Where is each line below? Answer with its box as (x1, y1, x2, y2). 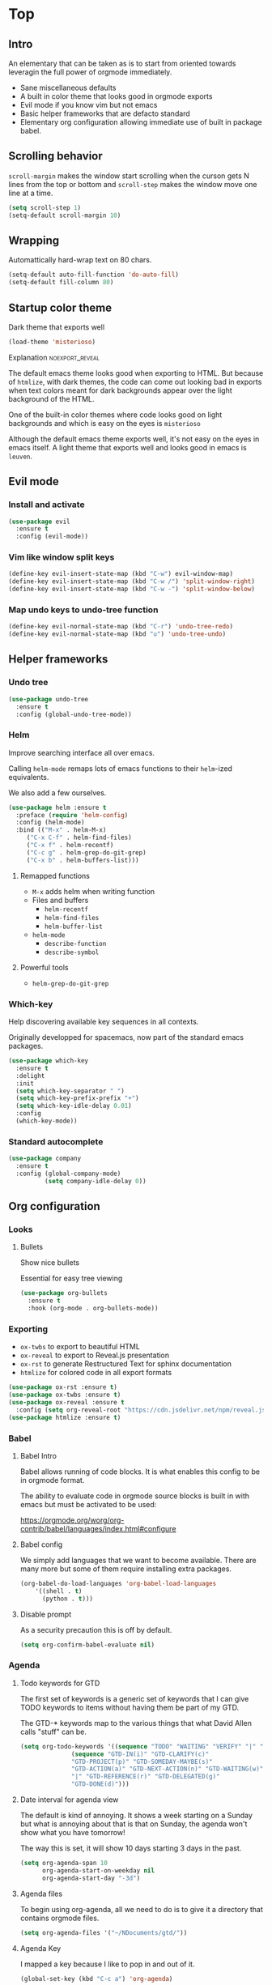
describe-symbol (44, 948, 100, 956)
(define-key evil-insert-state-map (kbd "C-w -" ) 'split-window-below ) (8, 585, 255, 594)
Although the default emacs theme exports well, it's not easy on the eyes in (8, 434, 260, 444)
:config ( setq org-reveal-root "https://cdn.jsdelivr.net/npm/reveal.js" (15, 1406, 270, 1414)
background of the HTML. (8, 394, 95, 403)
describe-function (44, 939, 107, 948)
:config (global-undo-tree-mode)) (15, 710, 132, 718)
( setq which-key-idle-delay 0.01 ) (15, 1102, 132, 1110)
